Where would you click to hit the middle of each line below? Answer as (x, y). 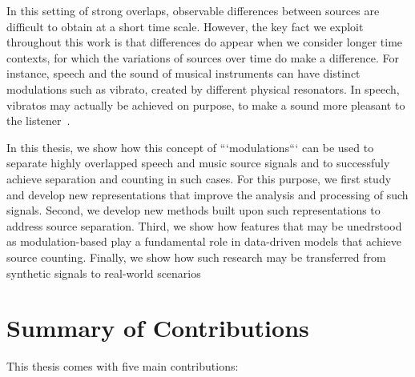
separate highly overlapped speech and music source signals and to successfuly (198, 163)
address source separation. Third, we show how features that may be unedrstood (204, 225)
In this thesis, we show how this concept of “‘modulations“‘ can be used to (190, 147)
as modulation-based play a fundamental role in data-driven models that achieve (204, 241)
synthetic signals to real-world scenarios (104, 273)
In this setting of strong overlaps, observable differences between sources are (193, 10)
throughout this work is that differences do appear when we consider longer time (205, 42)
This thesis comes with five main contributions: (123, 366)
